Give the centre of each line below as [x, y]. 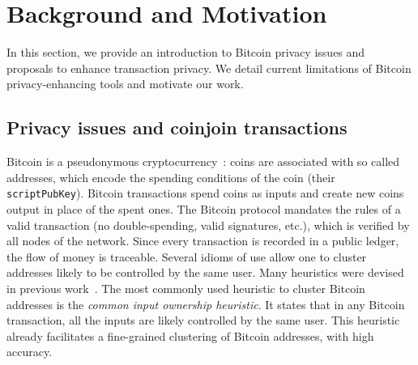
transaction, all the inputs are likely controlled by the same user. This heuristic [203, 320]
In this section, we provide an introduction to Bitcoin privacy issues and [186, 52]
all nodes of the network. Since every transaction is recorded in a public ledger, [203, 241]
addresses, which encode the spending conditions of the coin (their [171, 177]
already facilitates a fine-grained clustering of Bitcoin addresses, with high [190, 335]
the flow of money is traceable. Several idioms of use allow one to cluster [187, 256]
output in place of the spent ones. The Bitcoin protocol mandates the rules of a [204, 208]
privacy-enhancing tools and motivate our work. [125, 84]
